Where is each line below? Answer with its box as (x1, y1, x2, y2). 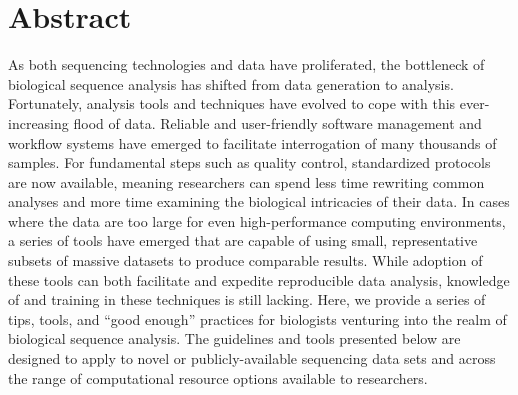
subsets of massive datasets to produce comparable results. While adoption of (8, 250, 483, 271)
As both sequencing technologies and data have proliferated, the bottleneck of (8, 54, 485, 75)
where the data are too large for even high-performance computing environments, (8, 210, 506, 231)
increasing (8, 112, 69, 133)
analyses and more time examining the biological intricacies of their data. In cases (8, 191, 510, 212)
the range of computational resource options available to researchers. (8, 367, 428, 388)
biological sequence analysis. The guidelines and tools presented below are (8, 328, 461, 349)
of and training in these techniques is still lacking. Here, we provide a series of (8, 289, 486, 310)
